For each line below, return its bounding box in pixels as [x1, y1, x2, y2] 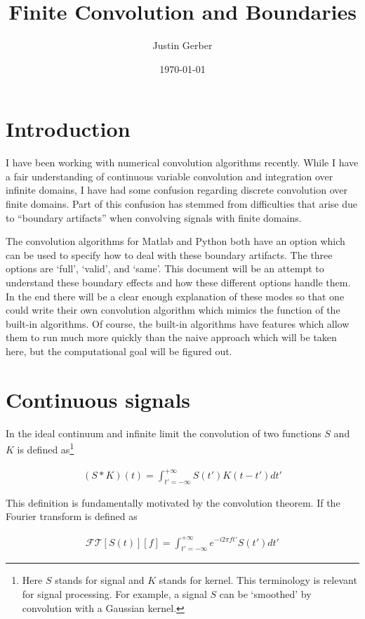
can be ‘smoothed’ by [219, 586, 312, 601]
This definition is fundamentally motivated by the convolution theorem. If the [6, 495, 340, 510]
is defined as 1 [17, 440, 74, 456]
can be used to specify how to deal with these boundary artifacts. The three [6, 247, 333, 262]
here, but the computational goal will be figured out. [6, 343, 232, 358]
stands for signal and [55, 573, 145, 587]
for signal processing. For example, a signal [22, 586, 207, 601]
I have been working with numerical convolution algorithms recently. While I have [6, 155, 359, 170]
